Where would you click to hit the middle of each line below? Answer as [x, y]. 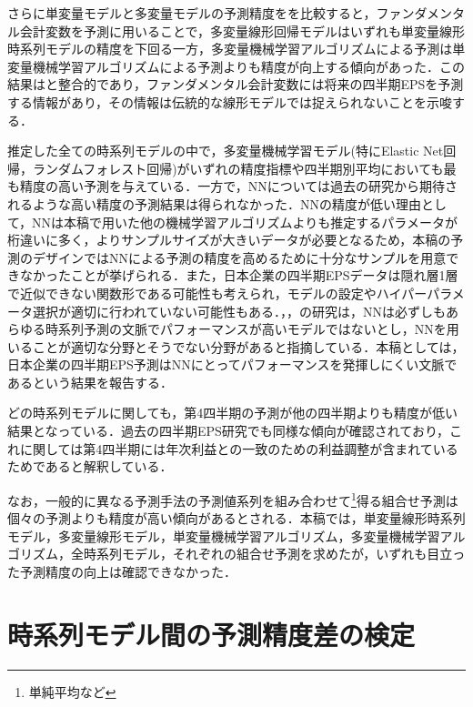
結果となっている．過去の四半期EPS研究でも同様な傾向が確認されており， [228, 431]
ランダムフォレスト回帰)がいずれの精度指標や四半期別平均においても [238, 168]
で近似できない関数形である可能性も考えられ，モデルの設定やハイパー [217, 293]
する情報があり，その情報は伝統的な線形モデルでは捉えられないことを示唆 [230, 101]
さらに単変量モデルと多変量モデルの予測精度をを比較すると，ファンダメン [230, 13]
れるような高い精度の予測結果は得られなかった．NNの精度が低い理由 [214, 203]
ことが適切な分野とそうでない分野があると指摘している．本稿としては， [248, 346]
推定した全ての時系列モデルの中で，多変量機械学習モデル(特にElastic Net [226, 151]
